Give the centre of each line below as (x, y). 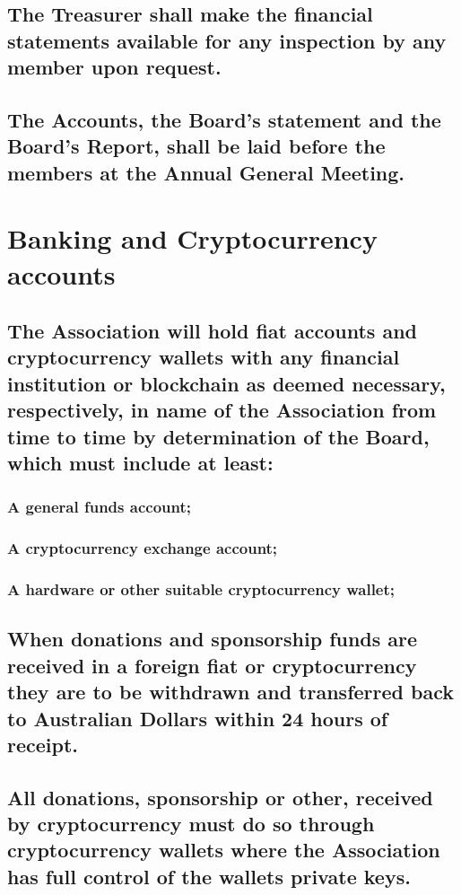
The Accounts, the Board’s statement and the (224, 119)
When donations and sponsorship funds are (213, 639)
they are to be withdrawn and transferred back (230, 692)
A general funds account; (99, 507)
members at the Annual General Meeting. (206, 172)
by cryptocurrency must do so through (191, 824)
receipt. (43, 744)
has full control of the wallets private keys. (209, 876)
